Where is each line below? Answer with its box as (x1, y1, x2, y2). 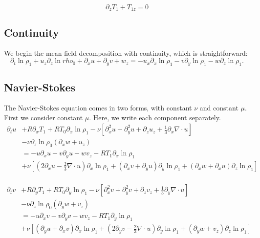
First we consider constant (4, 112, 83, 122)
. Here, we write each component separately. (89, 112, 221, 122)
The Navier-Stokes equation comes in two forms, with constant (4, 103, 192, 113)
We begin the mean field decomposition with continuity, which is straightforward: (4, 47, 248, 58)
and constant (199, 103, 238, 113)
